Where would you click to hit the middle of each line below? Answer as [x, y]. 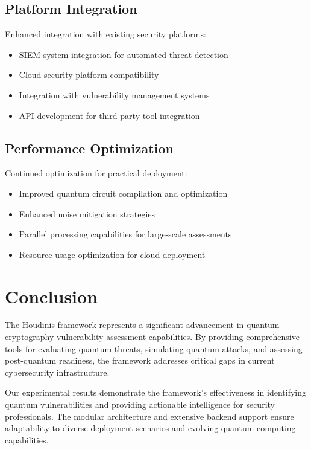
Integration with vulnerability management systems [114, 95]
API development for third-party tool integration [109, 115]
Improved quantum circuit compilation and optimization [123, 193]
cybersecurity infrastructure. [57, 372]
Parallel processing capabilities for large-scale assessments [125, 234]
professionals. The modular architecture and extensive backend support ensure [149, 416]
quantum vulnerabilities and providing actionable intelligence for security [140, 404]
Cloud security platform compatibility [89, 75]
